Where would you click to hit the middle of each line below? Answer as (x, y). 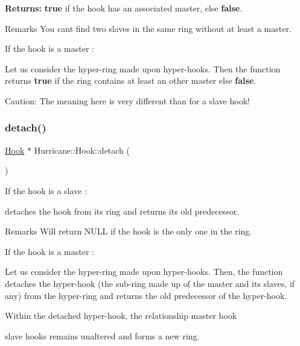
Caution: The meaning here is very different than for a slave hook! (127, 100)
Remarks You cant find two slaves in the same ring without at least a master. (148, 28)
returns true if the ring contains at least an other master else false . (131, 80)
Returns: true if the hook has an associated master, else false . (124, 8)
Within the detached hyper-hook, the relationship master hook (121, 316)
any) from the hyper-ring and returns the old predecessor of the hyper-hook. (146, 295)
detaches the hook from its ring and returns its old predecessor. (122, 211)
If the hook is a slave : (46, 190)
